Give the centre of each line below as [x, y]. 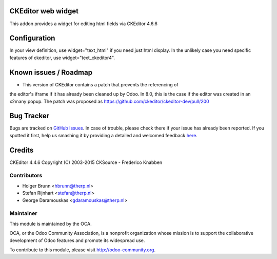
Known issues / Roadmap [51, 72]
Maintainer [23, 213]
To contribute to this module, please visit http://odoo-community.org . [83, 250]
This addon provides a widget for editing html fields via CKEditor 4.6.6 [83, 24]
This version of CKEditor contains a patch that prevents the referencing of [101, 84]
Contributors [26, 176]
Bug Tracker [29, 116]
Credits [22, 150]
